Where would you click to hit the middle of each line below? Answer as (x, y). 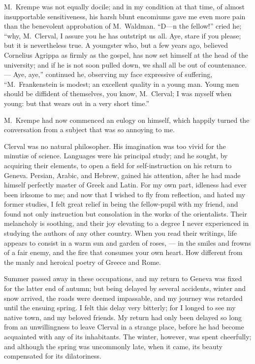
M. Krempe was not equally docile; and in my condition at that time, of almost (125, 6)
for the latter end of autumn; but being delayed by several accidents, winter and (125, 288)
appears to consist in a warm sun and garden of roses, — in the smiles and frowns (128, 242)
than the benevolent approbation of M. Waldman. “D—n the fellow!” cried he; (123, 26)
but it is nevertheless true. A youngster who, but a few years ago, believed (116, 45)
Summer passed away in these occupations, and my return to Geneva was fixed (123, 278)
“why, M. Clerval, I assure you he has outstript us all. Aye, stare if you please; (123, 35)
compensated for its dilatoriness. (53, 356)
